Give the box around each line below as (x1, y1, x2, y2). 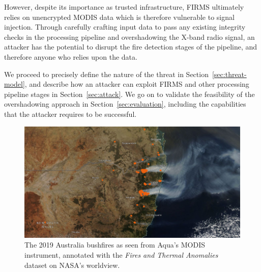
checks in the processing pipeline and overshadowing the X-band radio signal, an (4, 31, 255, 42)
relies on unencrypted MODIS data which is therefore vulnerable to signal (4, 11, 235, 22)
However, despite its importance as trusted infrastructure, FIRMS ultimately (4, 2, 244, 12)
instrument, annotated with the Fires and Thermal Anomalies (24, 250, 218, 260)
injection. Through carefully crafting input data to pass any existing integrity (4, 21, 246, 32)
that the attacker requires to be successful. (4, 108, 137, 119)
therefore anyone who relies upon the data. (4, 51, 137, 62)
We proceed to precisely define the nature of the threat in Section (4, 68, 209, 79)
